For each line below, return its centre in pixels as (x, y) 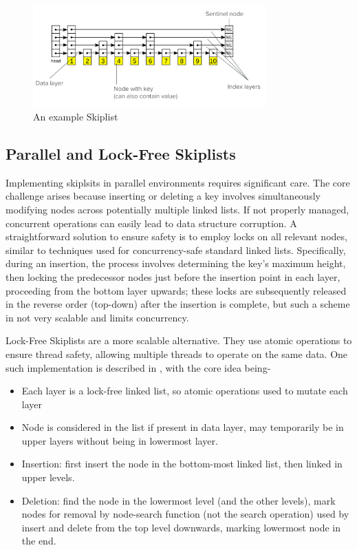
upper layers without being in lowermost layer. (120, 440)
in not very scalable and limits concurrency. (97, 317)
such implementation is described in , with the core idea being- (138, 367)
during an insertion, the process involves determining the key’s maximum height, (176, 263)
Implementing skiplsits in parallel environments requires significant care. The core (178, 182)
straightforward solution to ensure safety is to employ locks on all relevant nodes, (176, 236)
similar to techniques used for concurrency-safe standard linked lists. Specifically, (176, 250)
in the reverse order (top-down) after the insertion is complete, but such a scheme (178, 304)
